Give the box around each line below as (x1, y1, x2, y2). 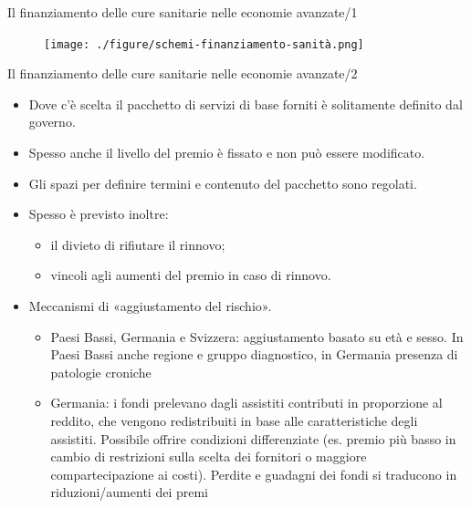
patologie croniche (50, 362, 152, 381)
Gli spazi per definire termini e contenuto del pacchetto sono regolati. (28, 173, 417, 192)
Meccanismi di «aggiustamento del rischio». (28, 296, 272, 315)
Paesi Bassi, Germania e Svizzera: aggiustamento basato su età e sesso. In (50, 327, 464, 346)
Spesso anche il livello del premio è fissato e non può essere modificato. (28, 143, 425, 162)
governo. (28, 112, 76, 131)
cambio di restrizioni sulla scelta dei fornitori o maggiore (50, 447, 367, 466)
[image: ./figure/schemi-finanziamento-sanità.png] (44, 37, 364, 51)
